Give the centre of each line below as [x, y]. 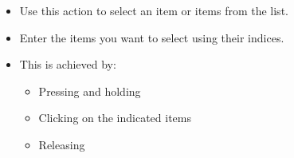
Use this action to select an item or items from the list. [154, 10]
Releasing [62, 144]
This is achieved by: [68, 64]
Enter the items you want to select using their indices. [152, 37]
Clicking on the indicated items [115, 118]
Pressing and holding [90, 91]
